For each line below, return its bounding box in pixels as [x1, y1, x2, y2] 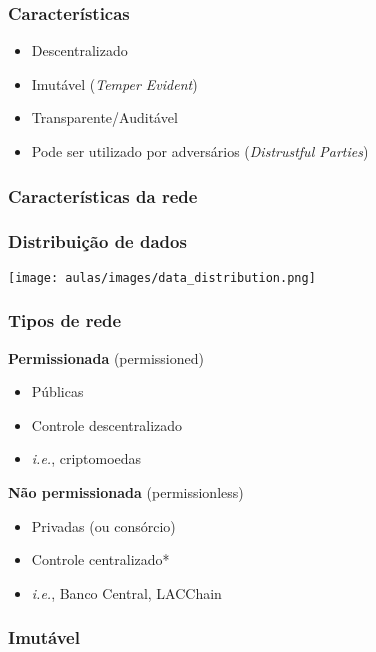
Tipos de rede [8, 308, 122, 333]
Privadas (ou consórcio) [31, 515, 176, 536]
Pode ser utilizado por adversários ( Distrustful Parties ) [31, 141, 369, 161]
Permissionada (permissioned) [8, 347, 204, 368]
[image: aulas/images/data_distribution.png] [8, 270, 316, 285]
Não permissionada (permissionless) [8, 481, 244, 502]
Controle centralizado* [31, 549, 170, 570]
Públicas [31, 381, 84, 402]
